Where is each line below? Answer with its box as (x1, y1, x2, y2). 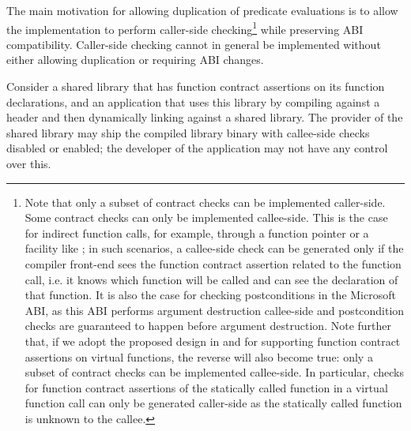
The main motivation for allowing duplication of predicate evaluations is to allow (6, 2, 398, 18)
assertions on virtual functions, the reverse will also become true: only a (25, 348, 373, 365)
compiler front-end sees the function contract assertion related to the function (25, 255, 402, 272)
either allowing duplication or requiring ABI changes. (6, 51, 264, 68)
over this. (6, 156, 51, 171)
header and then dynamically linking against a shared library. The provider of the (6, 109, 403, 126)
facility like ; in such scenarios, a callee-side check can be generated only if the (25, 240, 404, 257)
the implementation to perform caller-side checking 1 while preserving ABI (6, 18, 364, 37)
